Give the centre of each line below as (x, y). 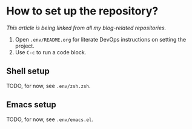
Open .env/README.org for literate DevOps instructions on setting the (101, 39)
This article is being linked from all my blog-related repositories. (86, 28)
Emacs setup (31, 105)
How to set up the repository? (82, 11)
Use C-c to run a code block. (51, 52)
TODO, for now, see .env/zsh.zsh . (48, 86)
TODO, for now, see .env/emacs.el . (50, 119)
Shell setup (28, 71)
